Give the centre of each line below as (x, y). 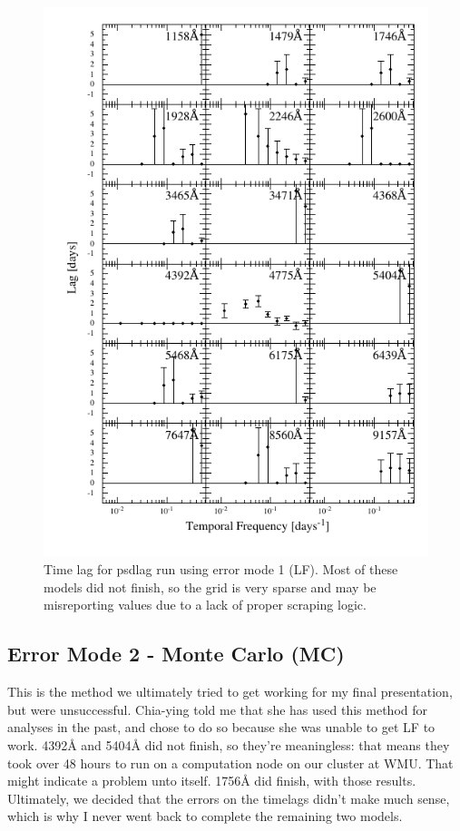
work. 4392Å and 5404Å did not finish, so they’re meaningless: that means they (229, 745)
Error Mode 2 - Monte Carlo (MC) (176, 654)
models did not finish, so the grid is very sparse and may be (210, 587)
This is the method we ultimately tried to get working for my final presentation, (230, 692)
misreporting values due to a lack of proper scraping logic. (205, 605)
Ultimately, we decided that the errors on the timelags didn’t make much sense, (229, 798)
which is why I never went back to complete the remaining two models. (205, 816)
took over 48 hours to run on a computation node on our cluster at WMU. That (230, 763)
